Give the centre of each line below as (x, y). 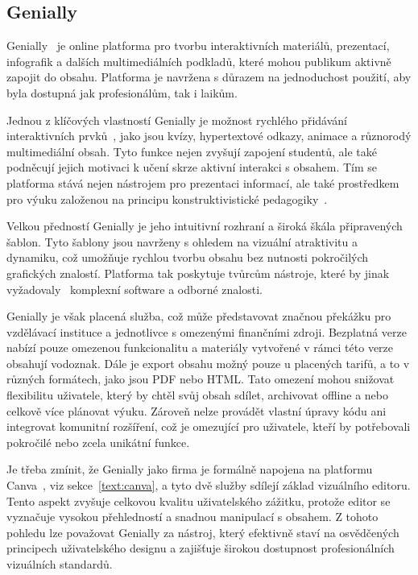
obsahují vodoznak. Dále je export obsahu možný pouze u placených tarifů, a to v (208, 363)
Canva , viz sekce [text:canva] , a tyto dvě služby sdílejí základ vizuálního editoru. (209, 485)
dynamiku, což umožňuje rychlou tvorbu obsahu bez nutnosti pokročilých (188, 257)
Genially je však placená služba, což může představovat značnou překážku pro (199, 316)
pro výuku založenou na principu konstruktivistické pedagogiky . (167, 199)
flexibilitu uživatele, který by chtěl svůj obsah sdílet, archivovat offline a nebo (197, 395)
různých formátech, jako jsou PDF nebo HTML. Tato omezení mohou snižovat (201, 379)
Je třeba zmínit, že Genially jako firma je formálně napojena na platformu (190, 469)
